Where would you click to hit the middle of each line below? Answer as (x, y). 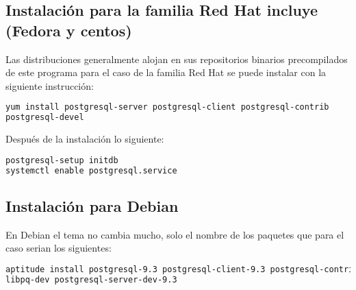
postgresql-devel (45, 118)
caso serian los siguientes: (59, 248)
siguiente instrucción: (50, 85)
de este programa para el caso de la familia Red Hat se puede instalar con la (166, 72)
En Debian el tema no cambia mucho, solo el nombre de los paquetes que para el (175, 234)
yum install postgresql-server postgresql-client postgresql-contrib (167, 107)
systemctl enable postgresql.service (91, 170)
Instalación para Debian (92, 205)
